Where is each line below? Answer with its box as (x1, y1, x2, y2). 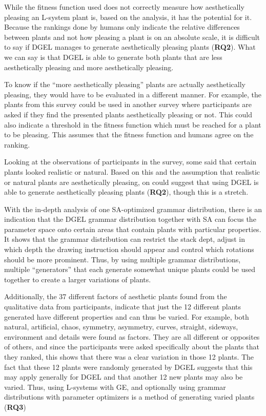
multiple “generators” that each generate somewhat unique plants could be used (4, 264, 256, 275)
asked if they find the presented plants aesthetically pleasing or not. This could (4, 109, 252, 119)
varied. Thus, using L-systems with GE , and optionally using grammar (4, 381, 226, 392)
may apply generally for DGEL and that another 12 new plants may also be (4, 371, 243, 382)
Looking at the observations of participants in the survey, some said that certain (4, 156, 256, 167)
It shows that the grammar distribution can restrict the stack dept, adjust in (4, 234, 245, 244)
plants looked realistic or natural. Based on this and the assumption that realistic (4, 166, 260, 177)
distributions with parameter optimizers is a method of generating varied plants (4, 391, 255, 402)
